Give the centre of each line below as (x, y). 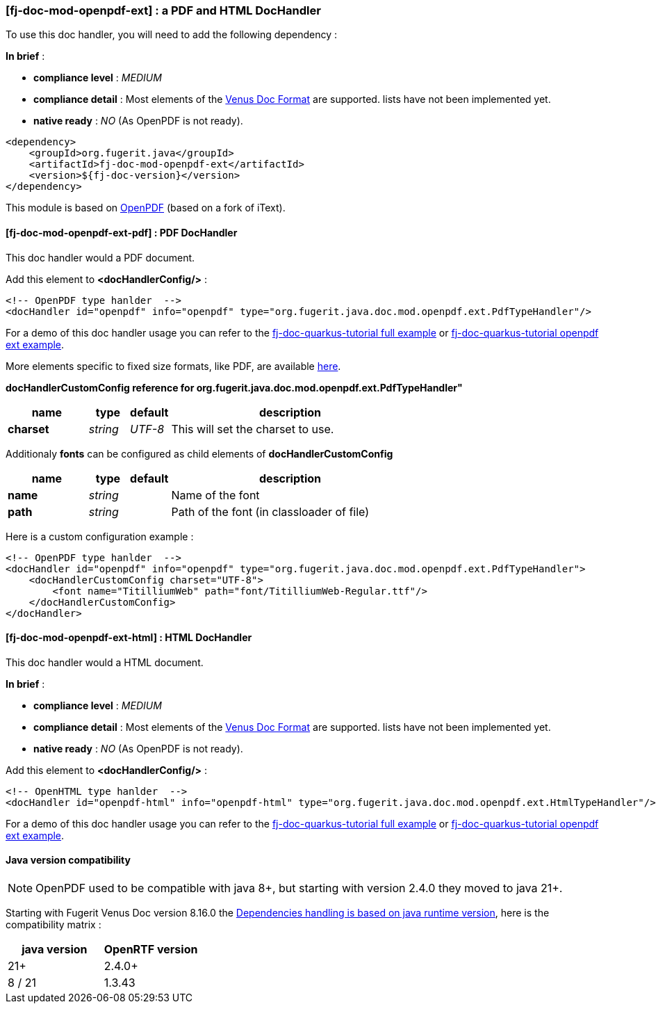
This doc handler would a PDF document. (100, 257)
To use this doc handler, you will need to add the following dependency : (172, 35)
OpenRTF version (151, 950)
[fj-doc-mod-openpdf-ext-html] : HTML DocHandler (129, 638)
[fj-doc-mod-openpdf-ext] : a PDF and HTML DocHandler (163, 10)
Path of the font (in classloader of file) (270, 511)
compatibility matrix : (54, 925)
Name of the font (215, 495)
